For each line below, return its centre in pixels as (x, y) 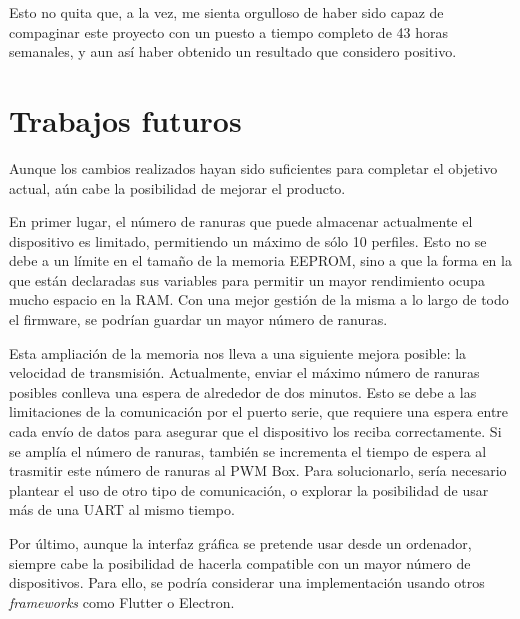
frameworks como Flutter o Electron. (122, 601)
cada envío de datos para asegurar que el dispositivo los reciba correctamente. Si (255, 431)
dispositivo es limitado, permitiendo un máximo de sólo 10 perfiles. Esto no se (248, 240)
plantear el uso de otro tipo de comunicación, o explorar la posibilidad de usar (249, 489)
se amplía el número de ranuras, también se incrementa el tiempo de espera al (248, 450)
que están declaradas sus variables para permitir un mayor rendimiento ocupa (247, 279)
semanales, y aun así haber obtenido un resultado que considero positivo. (233, 51)
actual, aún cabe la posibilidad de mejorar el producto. (177, 187)
